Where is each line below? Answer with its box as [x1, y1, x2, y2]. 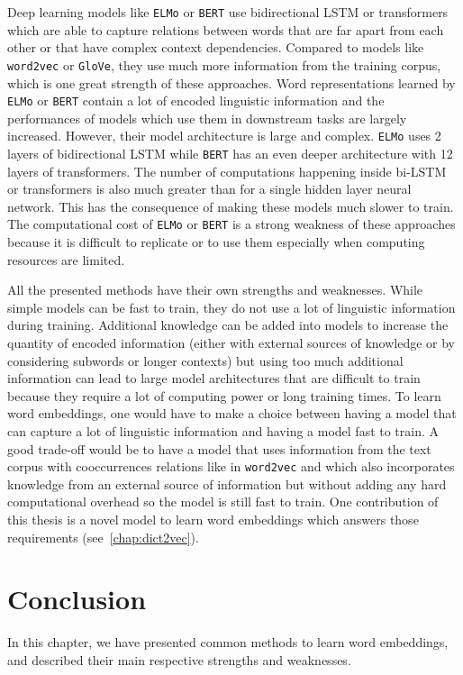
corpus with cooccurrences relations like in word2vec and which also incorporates [7, 457, 455, 476]
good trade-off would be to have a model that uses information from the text [7, 439, 431, 458]
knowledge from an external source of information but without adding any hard [7, 474, 447, 493]
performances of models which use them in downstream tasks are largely [7, 108, 407, 127]
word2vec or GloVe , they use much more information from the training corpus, [7, 55, 441, 74]
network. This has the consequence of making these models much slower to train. [7, 196, 454, 215]
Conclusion [7, 580, 147, 617]
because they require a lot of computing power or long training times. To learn [7, 386, 441, 405]
